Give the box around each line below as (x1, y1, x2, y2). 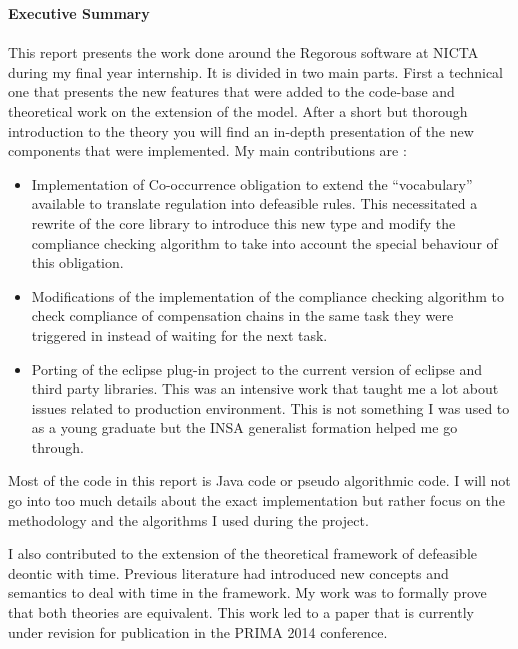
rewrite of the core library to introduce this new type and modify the (31, 212, 456, 233)
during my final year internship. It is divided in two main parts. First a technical (8, 61, 504, 82)
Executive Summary (8, 3, 150, 23)
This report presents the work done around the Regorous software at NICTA (8, 42, 479, 63)
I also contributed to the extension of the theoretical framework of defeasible (8, 543, 477, 564)
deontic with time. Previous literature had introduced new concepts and (8, 562, 449, 583)
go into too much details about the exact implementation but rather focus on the (8, 490, 505, 511)
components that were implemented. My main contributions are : (8, 140, 407, 161)
